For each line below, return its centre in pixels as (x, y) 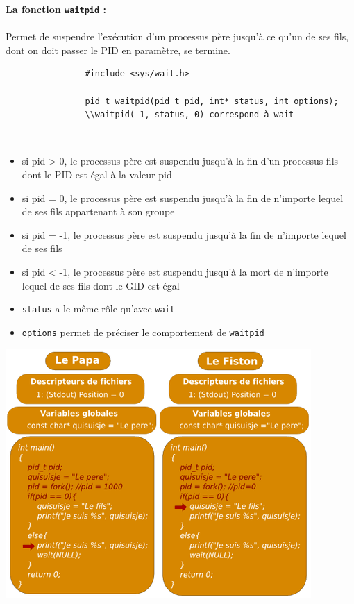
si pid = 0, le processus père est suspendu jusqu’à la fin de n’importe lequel (183, 198)
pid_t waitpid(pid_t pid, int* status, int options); (212, 101)
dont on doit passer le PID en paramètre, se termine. (118, 50)
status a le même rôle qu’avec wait (98, 309)
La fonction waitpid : (56, 9)
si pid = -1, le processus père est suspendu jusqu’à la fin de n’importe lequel (184, 234)
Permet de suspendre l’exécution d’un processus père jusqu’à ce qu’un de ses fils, (177, 36)
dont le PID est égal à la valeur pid (97, 174)
